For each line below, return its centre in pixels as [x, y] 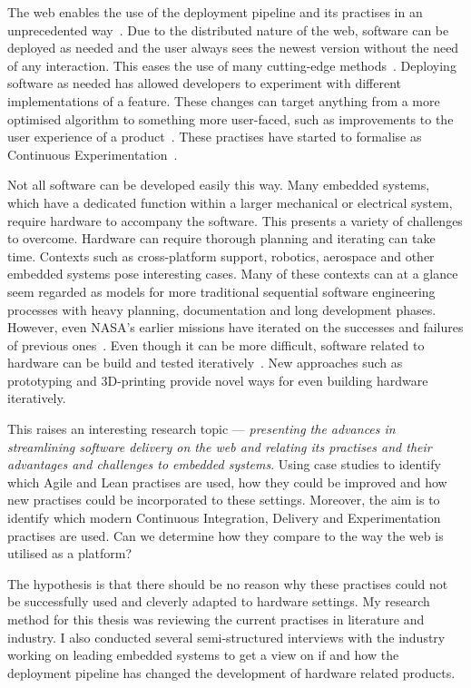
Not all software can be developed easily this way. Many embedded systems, [219, 185]
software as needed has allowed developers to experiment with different [205, 83]
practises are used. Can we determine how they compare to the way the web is [226, 535]
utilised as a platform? [70, 553]
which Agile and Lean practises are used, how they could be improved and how [227, 482]
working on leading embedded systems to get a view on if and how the [203, 655]
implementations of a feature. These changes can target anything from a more [224, 100]
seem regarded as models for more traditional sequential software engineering [221, 291]
